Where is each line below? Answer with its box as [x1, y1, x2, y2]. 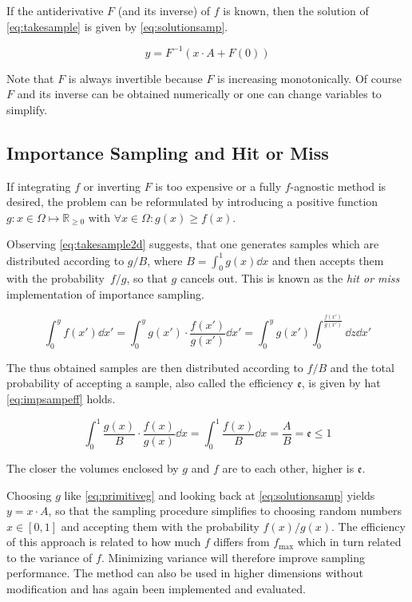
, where [147, 251, 183, 268]
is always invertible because [68, 69, 203, 86]
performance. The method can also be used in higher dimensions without [6, 564, 363, 581]
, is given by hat [301, 374, 381, 391]
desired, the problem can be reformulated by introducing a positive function [6, 193, 378, 210]
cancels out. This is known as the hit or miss [180, 270, 400, 287]
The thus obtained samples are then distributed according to [6, 358, 303, 375]
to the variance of [6, 549, 93, 565]
